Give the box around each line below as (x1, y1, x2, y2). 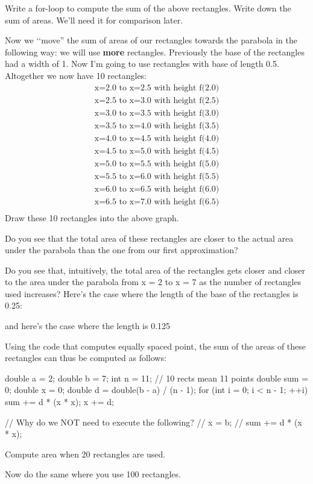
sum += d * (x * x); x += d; (5, 395, 114, 408)
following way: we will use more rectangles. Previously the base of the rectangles (5, 45, 305, 58)
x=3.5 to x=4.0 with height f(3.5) (94, 121, 220, 130)
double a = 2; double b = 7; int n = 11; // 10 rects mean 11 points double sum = (5, 371, 309, 384)
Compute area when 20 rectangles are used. (5, 447, 166, 460)
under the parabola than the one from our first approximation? (5, 244, 238, 256)
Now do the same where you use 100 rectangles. (5, 468, 181, 480)
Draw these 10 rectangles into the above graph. (5, 211, 179, 224)
